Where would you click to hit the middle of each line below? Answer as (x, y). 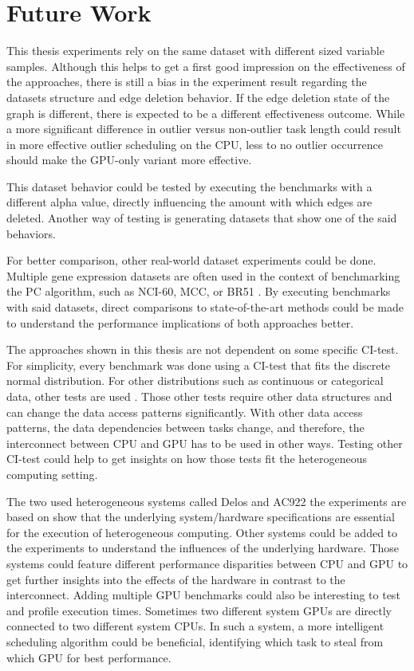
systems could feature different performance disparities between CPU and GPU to (207, 563)
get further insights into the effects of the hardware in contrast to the (176, 579)
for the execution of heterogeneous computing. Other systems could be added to (202, 532)
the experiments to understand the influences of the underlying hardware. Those (203, 548)
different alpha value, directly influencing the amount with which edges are (189, 202)
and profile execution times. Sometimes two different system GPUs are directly (199, 610)
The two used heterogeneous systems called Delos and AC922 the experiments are (207, 501)
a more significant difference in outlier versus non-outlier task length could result (204, 129)
